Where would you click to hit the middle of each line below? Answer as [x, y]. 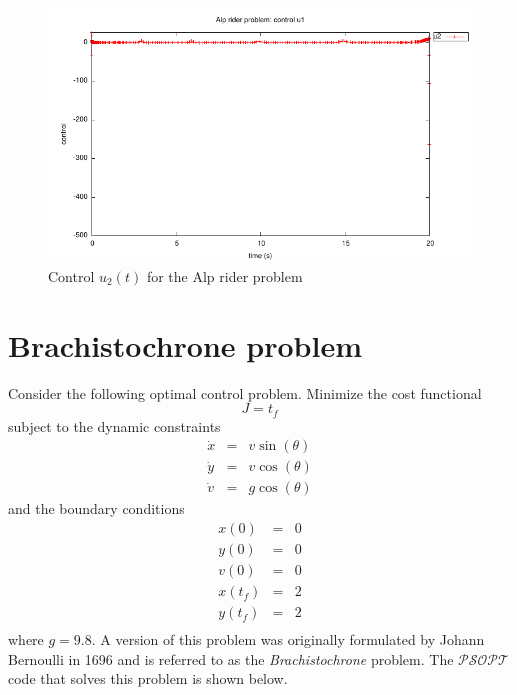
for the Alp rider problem [224, 275]
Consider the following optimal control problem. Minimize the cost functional [245, 392]
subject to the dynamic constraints [114, 425]
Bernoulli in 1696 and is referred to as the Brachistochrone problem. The [231, 658]
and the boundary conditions [96, 508]
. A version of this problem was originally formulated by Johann [288, 639]
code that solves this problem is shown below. [148, 678]
